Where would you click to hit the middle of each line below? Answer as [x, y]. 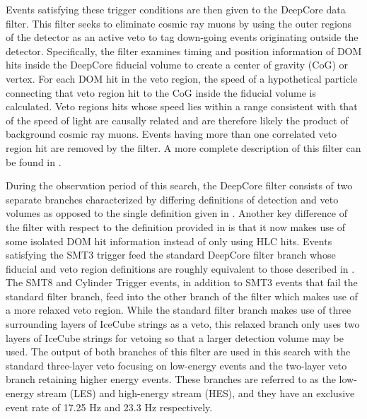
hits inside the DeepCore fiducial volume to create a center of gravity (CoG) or [177, 65]
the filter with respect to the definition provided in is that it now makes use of [175, 226]
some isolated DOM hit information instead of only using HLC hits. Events [169, 241]
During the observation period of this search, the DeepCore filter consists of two [179, 185]
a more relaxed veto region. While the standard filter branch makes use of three [179, 310]
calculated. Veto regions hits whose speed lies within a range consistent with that [182, 106]
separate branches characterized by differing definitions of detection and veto [172, 199]
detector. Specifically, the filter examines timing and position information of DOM [184, 51]
